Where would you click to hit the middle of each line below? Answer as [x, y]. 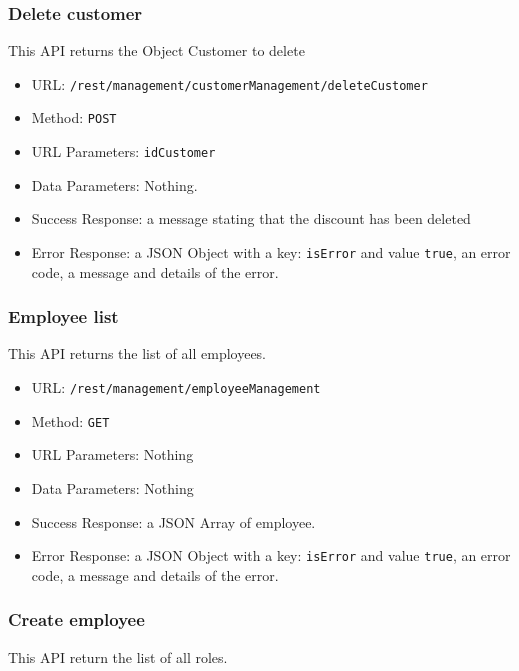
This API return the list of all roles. [118, 656]
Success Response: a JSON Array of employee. [173, 521]
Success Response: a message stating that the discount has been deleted [251, 218]
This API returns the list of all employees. [137, 353]
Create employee [76, 619]
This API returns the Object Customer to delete [156, 50]
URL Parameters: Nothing [112, 454]
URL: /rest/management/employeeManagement [176, 387]
